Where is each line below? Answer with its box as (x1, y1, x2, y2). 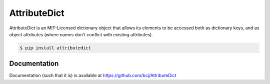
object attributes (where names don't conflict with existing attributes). (9, 31, 153, 37)
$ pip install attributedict (19, 45, 91, 51)
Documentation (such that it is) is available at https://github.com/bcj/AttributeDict (9, 73, 177, 79)
